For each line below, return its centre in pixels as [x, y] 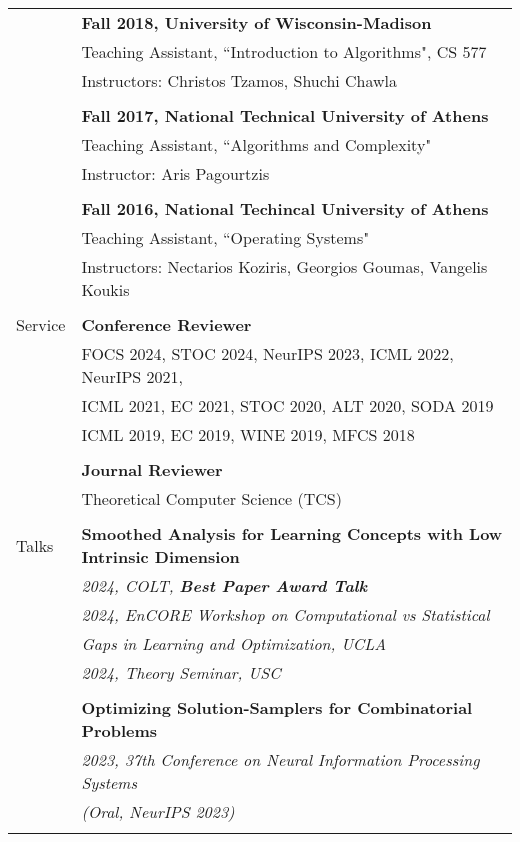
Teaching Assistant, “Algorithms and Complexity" [256, 144]
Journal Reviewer [152, 469]
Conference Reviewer [166, 324]
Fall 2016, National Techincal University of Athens [285, 208]
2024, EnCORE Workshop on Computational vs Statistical [285, 614]
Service [41, 324]
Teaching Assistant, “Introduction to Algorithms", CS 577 [284, 51]
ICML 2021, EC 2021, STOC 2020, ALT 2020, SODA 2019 [287, 405]
